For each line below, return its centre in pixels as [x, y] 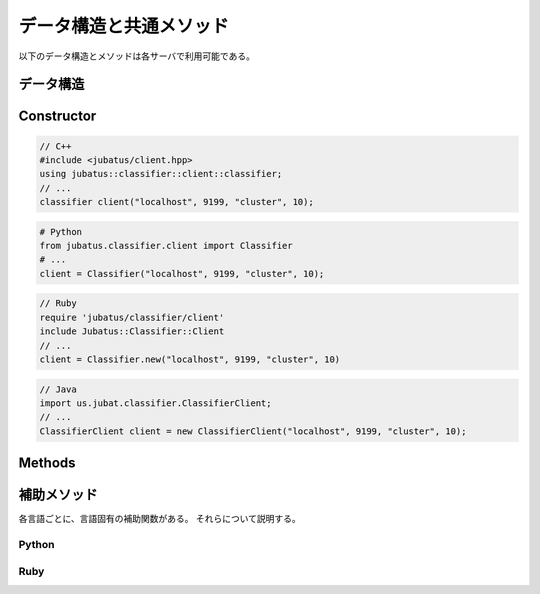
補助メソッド [58, 495]
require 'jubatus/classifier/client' [132, 317]
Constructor [57, 116]
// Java [58, 389]
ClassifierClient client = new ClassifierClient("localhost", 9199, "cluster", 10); [253, 431]
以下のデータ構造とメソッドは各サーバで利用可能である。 [136, 56]
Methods [47, 463]
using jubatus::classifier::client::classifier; [161, 174]
